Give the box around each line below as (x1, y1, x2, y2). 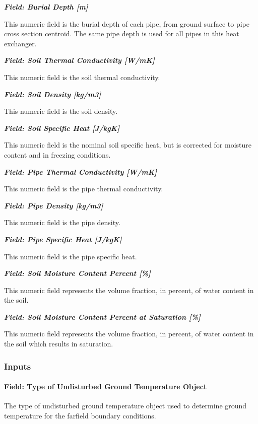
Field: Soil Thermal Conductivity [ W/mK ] (4, 55, 155, 65)
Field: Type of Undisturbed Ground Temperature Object (4, 381, 207, 392)
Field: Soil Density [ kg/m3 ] (4, 89, 101, 99)
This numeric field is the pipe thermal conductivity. (4, 183, 163, 194)
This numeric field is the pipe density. (4, 217, 120, 228)
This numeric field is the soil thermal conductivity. (4, 72, 160, 82)
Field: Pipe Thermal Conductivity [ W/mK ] (4, 166, 157, 177)
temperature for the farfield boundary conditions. (4, 410, 156, 420)
